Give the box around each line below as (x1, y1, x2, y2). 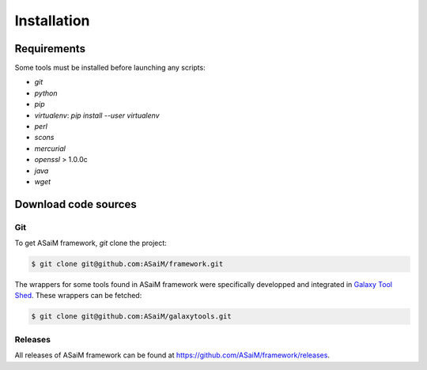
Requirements (14, 42, 86, 55)
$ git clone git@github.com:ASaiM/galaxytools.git (31, 312, 232, 321)
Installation (14, 12, 90, 29)
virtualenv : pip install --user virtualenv (34, 111, 160, 120)
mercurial (34, 143, 66, 153)
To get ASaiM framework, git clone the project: (14, 238, 168, 248)
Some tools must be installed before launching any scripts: (14, 63, 206, 73)
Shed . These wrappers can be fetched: (14, 291, 142, 300)
